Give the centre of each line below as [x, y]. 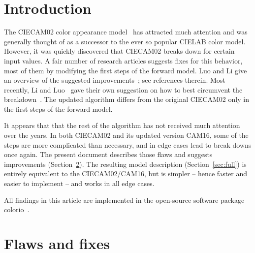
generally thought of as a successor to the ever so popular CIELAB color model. [125, 41]
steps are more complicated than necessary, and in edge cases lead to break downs [128, 144]
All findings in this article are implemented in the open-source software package [124, 200]
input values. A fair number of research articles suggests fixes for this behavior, [123, 60]
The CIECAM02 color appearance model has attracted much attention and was [126, 32]
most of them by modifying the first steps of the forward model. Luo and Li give [126, 70]
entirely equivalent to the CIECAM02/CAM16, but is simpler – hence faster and [126, 174]
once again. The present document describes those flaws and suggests [108, 154]
